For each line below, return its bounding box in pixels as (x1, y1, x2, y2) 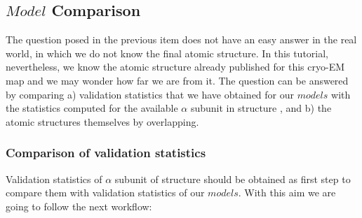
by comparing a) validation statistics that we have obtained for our (6, 87, 295, 101)
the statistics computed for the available (6, 101, 178, 115)
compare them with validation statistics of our (6, 185, 205, 200)
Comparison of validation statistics (6, 144, 206, 161)
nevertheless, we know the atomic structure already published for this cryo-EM (6, 59, 345, 74)
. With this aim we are (238, 185, 336, 200)
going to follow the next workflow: (6, 198, 152, 213)
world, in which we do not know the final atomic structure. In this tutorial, (6, 45, 328, 60)
